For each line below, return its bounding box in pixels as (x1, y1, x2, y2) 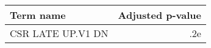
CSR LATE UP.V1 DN (10, 26, 109, 40)
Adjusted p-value (118, 8, 201, 22)
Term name (10, 8, 66, 22)
